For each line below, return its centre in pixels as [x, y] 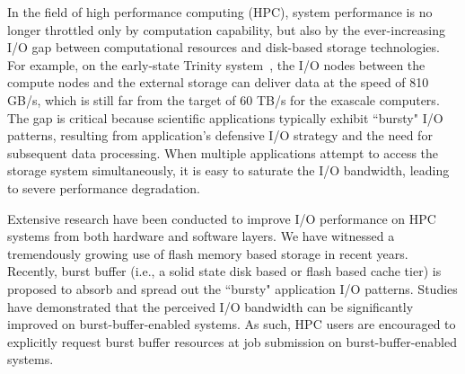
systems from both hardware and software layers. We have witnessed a [201, 236]
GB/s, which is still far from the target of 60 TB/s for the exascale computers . [224, 99]
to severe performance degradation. [104, 187]
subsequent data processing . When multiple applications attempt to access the [223, 152]
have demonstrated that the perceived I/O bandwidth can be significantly [211, 306]
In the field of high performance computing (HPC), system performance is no [220, 12]
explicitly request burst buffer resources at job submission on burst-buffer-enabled [232, 341]
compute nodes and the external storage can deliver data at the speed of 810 [218, 82]
